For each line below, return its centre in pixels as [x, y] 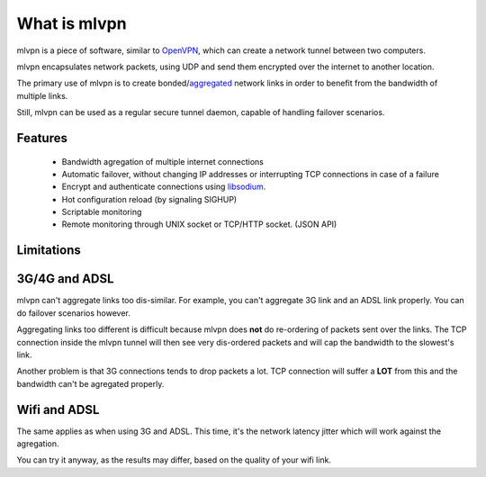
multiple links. [42, 95]
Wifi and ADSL [58, 409]
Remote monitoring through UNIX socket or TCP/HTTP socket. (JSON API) [199, 224]
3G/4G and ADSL [65, 279]
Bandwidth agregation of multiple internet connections [163, 161]
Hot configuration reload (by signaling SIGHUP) [149, 199]
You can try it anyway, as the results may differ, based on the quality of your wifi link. [174, 460]
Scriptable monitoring [102, 212]
